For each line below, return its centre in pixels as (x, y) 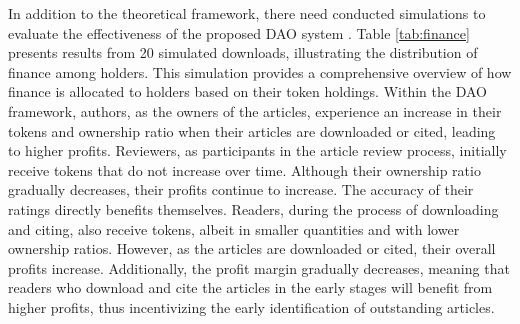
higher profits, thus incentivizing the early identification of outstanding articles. (251, 306)
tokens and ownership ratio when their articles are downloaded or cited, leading (252, 130)
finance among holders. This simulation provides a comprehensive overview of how (260, 71)
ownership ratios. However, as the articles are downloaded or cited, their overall (252, 248)
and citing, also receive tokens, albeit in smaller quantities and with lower (234, 228)
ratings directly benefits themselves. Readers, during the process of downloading (253, 208)
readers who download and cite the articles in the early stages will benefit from (250, 287)
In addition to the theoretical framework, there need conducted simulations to (247, 13)
